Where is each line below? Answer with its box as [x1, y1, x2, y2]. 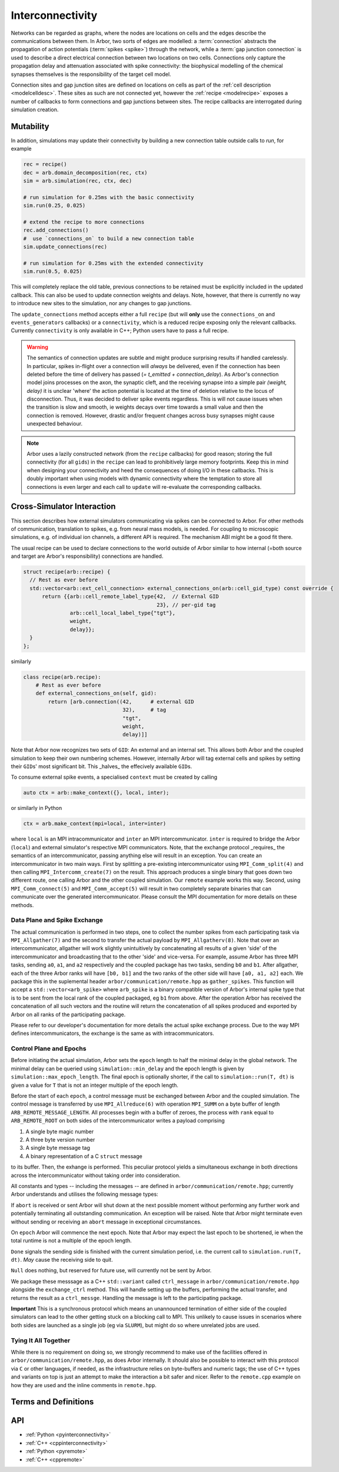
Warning [26, 343, 48, 350]
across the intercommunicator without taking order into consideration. [11, 1172, 181, 1179]
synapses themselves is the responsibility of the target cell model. [11, 71, 171, 78]
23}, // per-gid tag [157, 601, 216, 608]
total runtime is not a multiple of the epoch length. [11, 1237, 132, 1244]
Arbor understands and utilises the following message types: [11, 1190, 158, 1198]
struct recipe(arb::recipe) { [23, 568, 111, 575]
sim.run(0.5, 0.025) [23, 268, 82, 275]
